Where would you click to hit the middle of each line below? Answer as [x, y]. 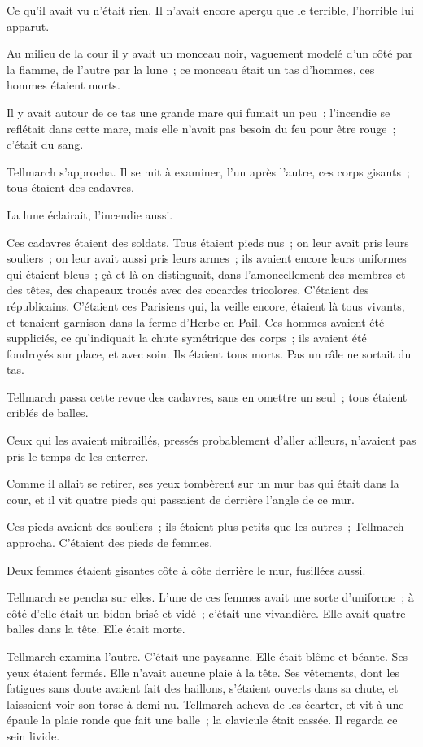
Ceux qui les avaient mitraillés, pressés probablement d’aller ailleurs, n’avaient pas [211, 440]
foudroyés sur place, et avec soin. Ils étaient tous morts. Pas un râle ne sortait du [209, 353]
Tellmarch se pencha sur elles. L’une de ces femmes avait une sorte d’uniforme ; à [210, 597]
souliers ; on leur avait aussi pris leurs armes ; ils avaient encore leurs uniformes [207, 258]
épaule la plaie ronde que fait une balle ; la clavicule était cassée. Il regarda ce [202, 720]
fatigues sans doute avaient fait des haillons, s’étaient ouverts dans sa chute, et [203, 688]
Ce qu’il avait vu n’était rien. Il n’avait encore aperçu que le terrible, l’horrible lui [210, 10]
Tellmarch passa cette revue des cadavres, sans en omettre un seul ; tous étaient [207, 396]
